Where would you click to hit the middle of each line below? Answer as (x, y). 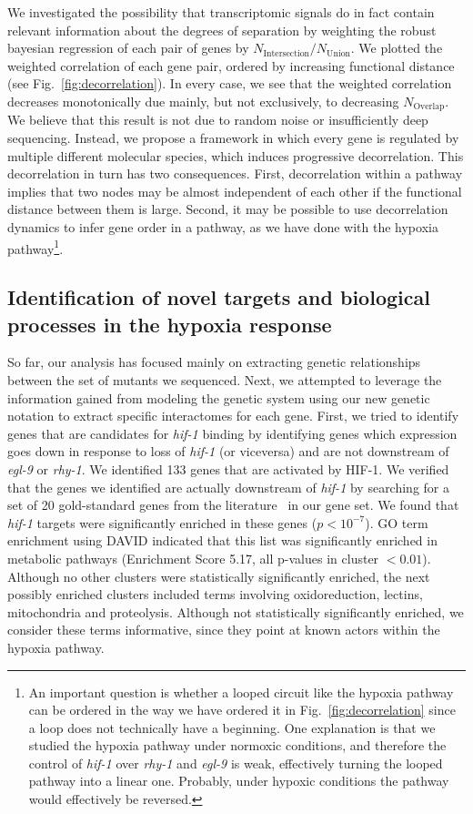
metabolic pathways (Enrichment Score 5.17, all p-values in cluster (193, 558)
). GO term (397, 522)
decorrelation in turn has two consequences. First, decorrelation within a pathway (235, 173)
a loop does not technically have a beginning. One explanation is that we (232, 727)
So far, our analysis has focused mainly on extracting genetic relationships (214, 362)
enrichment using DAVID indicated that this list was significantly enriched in (222, 540)
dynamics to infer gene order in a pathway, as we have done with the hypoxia (223, 226)
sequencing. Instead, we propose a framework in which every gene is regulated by (233, 138)
